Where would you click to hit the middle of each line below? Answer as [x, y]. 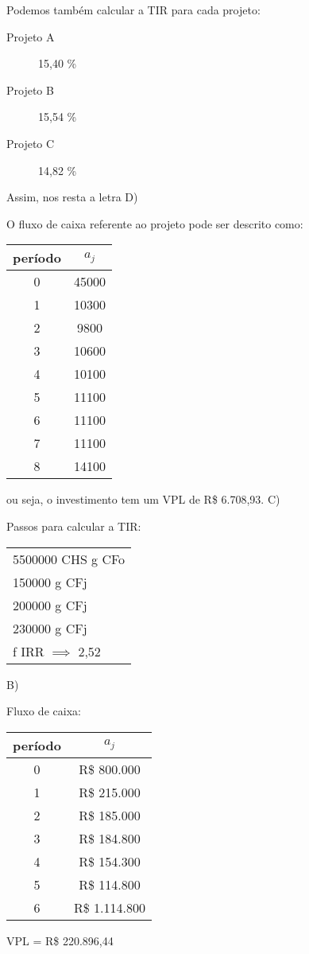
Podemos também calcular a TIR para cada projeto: [133, 10]
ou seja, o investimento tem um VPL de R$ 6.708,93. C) [143, 499]
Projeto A [31, 36]
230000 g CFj [50, 628]
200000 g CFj [50, 605]
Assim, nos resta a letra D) [72, 197]
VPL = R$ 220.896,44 [60, 940]
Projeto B [30, 90]
